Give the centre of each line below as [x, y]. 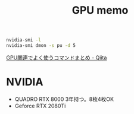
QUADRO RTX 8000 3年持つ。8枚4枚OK [64, 99]
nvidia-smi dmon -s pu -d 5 [41, 46]
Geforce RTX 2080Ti [40, 106]
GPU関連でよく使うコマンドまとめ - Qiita [57, 58]
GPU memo [100, 10]
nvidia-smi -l [24, 40]
